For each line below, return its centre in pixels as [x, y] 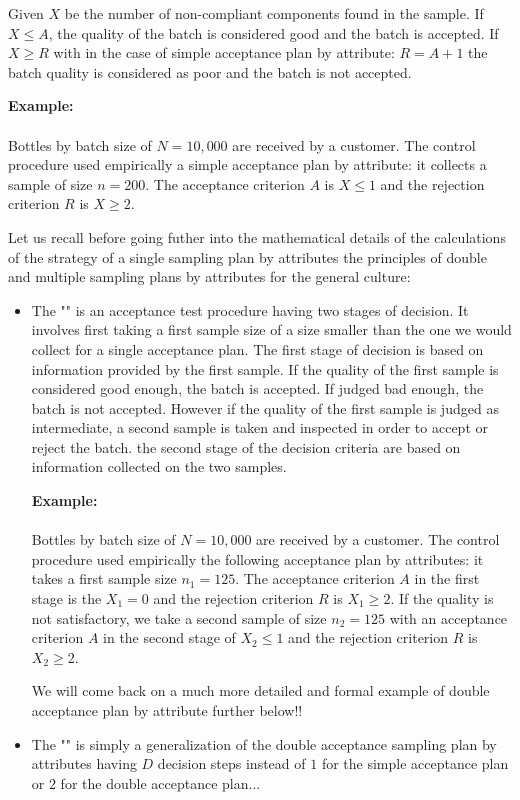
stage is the [66, 598]
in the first [447, 578]
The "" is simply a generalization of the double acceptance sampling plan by [264, 743]
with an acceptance [448, 617]
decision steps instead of [231, 763]
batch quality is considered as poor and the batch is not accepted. [210, 71]
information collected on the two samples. [159, 466]
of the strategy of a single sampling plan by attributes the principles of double [247, 256]
